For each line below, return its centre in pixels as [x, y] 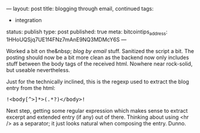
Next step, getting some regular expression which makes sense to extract [97, 110]
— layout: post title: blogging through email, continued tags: [80, 9]
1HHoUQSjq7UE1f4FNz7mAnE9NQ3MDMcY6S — [66, 39]
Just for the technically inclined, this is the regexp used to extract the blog [98, 81]
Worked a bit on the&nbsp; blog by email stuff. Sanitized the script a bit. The [100, 51]
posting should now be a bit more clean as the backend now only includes [98, 57]
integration [28, 20]
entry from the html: [31, 88]
